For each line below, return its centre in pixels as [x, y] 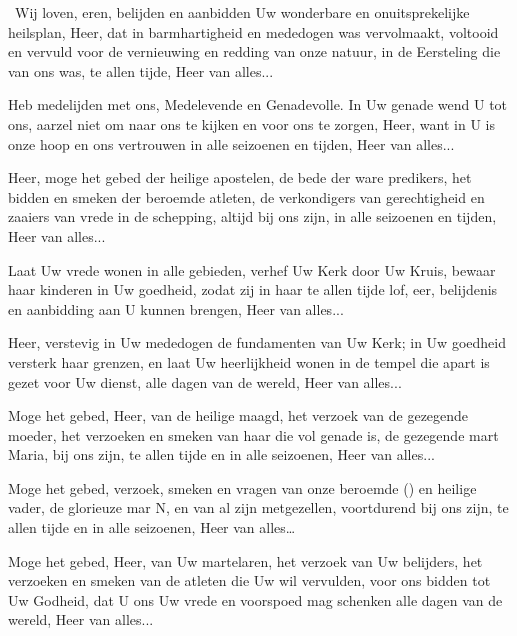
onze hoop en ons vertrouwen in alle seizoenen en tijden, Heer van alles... [231, 143]
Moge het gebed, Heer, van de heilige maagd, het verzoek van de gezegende [238, 415]
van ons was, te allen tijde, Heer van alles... [141, 70]
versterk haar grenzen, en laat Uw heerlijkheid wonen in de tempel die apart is [249, 361]
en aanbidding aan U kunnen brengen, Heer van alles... [176, 308]
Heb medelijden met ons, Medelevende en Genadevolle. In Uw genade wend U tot [258, 104]
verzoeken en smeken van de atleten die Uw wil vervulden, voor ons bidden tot [249, 580]
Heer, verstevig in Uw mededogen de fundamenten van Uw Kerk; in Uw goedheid [257, 342]
